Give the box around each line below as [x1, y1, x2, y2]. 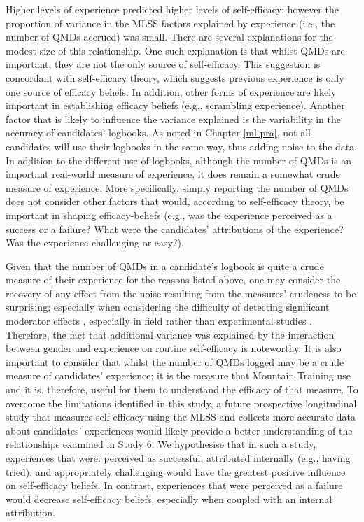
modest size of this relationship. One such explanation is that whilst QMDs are [6, 43, 345, 57]
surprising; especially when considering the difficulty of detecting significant [6, 299, 330, 314]
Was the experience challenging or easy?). [6, 235, 184, 250]
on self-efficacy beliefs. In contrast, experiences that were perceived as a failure [6, 478, 343, 493]
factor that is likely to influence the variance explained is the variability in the [6, 111, 342, 126]
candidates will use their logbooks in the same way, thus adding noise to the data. [6, 139, 358, 153]
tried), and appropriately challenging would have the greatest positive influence [6, 464, 346, 479]
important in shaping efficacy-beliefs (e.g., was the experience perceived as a [6, 207, 332, 222]
